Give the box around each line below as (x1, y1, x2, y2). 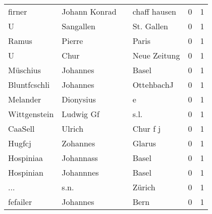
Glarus (132, 137, 156, 149)
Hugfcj (8, 137, 31, 149)
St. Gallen (132, 20, 168, 32)
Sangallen (62, 20, 96, 32)
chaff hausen (132, 6, 176, 17)
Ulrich (62, 123, 84, 134)
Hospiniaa (8, 152, 43, 164)
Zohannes (62, 137, 95, 149)
